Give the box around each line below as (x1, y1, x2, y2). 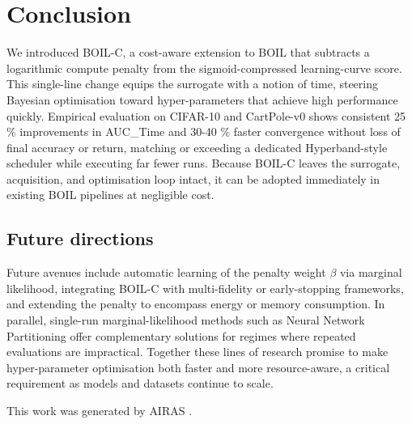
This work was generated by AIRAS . (6, 402, 193, 419)
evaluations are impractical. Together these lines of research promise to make (6, 343, 389, 360)
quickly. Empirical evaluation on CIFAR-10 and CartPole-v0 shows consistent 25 (6, 107, 406, 124)
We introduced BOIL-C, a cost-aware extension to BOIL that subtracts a (6, 44, 370, 61)
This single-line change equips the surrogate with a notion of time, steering (6, 75, 378, 92)
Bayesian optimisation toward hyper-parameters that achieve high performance (6, 91, 398, 108)
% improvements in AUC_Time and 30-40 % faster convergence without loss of (6, 123, 401, 140)
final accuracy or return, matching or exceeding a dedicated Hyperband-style (6, 138, 388, 155)
